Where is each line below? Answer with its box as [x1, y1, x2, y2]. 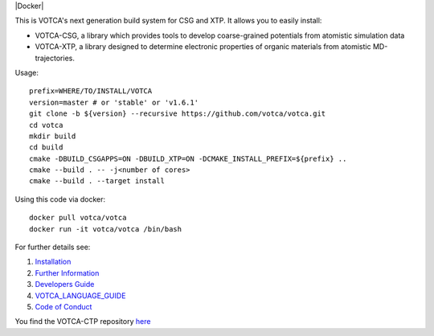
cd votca [29, 121, 63, 129]
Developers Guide [35, 280, 95, 289]
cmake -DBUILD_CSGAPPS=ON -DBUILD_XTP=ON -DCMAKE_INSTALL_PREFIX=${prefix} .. [29, 154, 347, 163]
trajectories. [35, 53, 76, 63]
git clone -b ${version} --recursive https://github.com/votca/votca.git [29, 109, 326, 118]
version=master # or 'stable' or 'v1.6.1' [29, 97, 199, 107]
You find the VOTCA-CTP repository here [14, 317, 151, 326]
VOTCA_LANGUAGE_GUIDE [35, 290, 126, 301]
